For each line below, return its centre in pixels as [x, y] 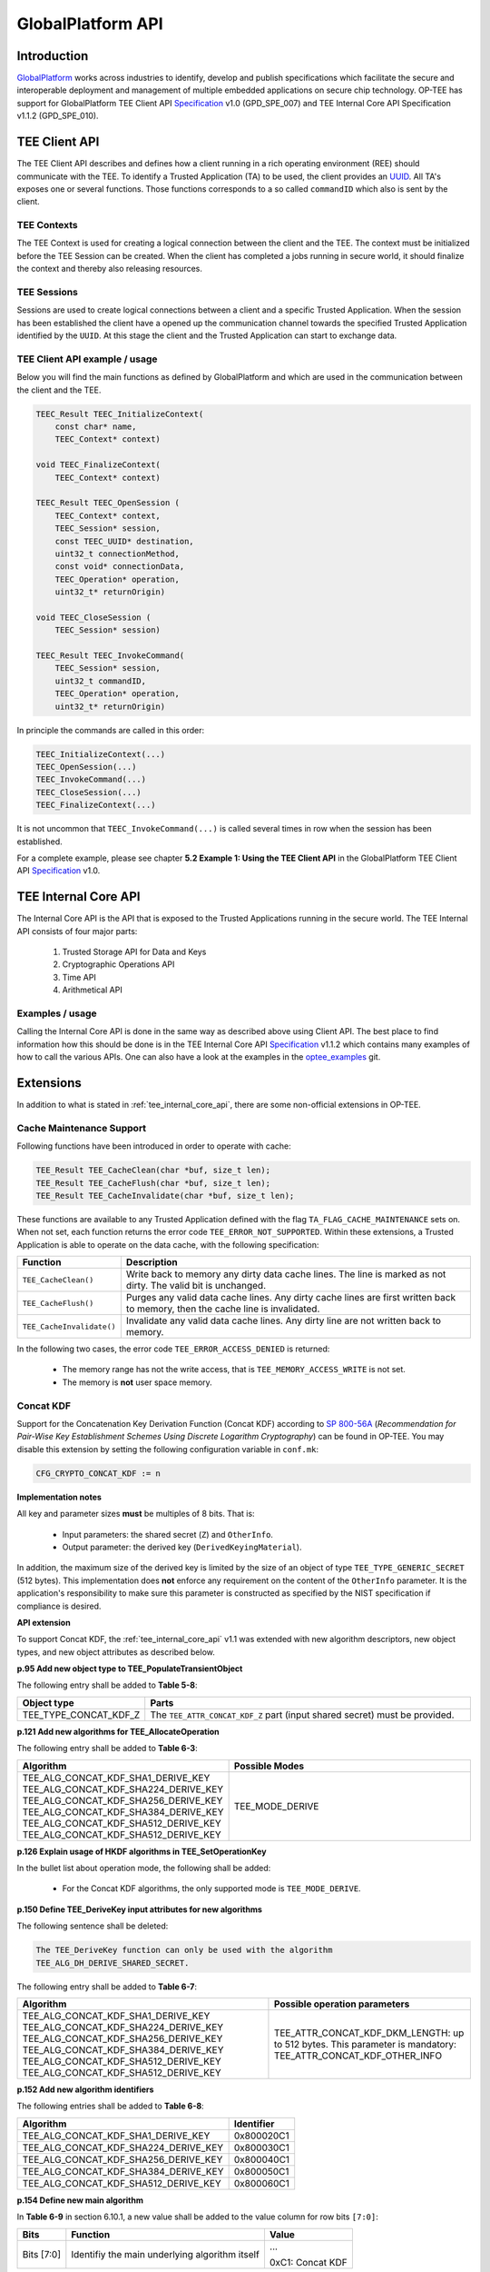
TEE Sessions [48, 292]
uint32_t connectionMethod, [118, 553]
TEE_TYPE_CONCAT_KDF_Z [81, 1715]
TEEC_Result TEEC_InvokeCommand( [110, 656]
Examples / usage [57, 1013]
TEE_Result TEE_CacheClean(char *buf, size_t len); [153, 1171]
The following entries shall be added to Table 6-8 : [110, 2106]
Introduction [53, 56]
